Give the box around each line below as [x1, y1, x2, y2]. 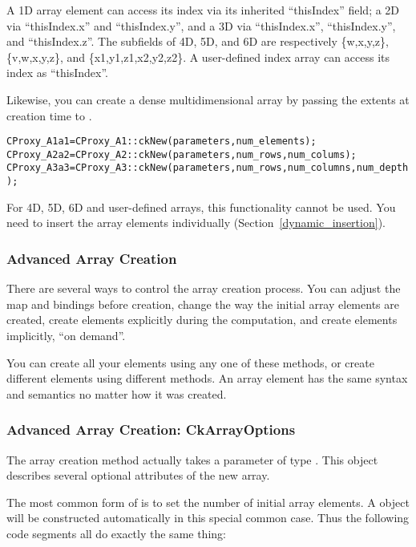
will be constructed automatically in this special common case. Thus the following [6, 509, 410, 526]
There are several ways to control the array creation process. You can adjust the [6, 280, 401, 297]
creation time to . [6, 107, 92, 124]
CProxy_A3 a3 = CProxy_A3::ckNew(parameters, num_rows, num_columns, [6, 162, 357, 174]
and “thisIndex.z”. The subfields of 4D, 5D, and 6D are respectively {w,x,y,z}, [6, 33, 389, 50]
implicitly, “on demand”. [6, 326, 126, 343]
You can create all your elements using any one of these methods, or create [6, 354, 374, 371]
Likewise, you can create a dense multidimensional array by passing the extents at [6, 91, 410, 107]
